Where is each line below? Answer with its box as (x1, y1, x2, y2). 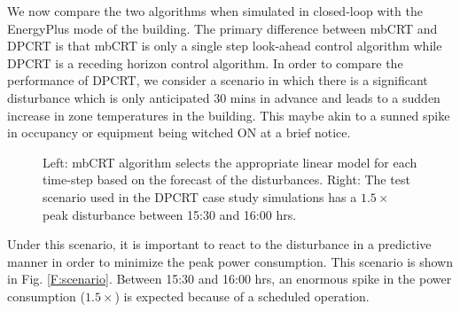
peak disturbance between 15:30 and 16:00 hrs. (43, 205, 297, 223)
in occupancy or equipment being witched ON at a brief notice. (7, 123, 351, 142)
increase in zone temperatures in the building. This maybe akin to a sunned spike (7, 105, 450, 124)
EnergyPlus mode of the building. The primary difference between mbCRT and (7, 19, 438, 37)
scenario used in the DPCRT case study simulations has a (43, 187, 357, 206)
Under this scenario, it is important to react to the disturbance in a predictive (7, 235, 432, 253)
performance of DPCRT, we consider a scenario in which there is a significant (7, 71, 428, 90)
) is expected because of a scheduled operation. (114, 286, 370, 305)
